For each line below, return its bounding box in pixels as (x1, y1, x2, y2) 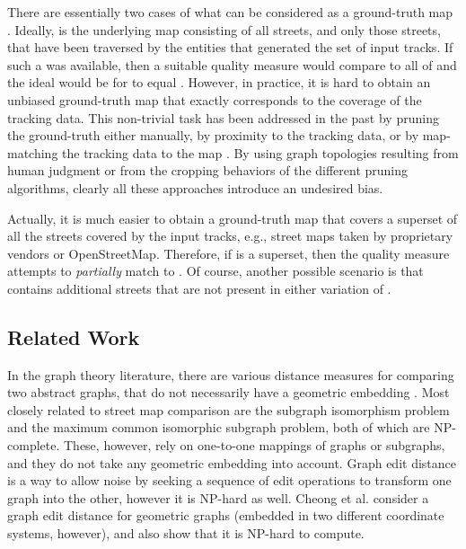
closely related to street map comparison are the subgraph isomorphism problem (7, 400, 450, 419)
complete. (7, 436, 60, 455)
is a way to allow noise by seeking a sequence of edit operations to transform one (7, 471, 452, 490)
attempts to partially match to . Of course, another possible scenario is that (7, 261, 424, 280)
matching (7, 143, 58, 162)
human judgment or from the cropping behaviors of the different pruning (7, 161, 409, 180)
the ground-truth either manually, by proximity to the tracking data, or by (7, 126, 419, 145)
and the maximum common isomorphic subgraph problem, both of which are (7, 418, 430, 437)
